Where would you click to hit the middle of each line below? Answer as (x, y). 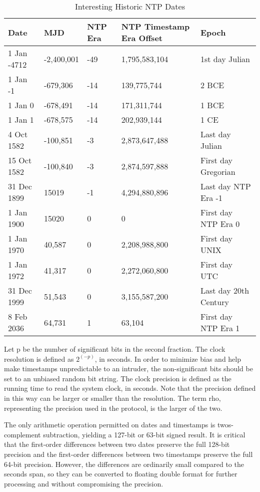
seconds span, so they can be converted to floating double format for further (121, 474)
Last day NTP (226, 186)
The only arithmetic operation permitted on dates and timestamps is (110, 425)
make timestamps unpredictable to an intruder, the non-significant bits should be (128, 368)
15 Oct (20, 160)
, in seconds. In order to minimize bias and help (168, 358)
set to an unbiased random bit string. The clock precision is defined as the (118, 378)
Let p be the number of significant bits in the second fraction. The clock (115, 349)
